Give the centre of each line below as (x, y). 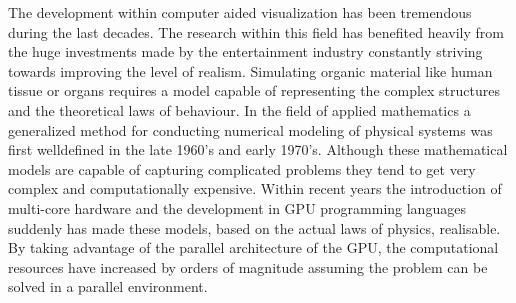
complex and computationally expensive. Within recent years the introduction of (255, 188)
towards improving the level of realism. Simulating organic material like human (250, 70)
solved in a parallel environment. (108, 286)
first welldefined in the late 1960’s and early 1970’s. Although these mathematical (258, 149)
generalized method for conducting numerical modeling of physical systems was (250, 129)
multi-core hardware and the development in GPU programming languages (237, 207)
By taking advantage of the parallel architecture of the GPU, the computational (253, 247)
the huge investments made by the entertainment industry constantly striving (245, 51)
